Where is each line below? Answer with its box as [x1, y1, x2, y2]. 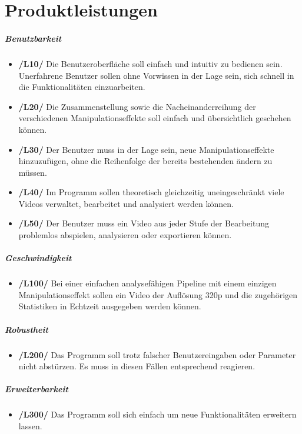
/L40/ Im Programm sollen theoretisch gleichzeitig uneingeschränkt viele [18, 186, 284, 198]
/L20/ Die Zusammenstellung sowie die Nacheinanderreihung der [18, 100, 256, 112]
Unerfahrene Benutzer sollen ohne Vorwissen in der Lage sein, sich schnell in [18, 69, 294, 81]
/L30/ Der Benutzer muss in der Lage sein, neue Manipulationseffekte [18, 143, 274, 155]
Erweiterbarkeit [5, 383, 68, 395]
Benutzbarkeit [5, 32, 62, 44]
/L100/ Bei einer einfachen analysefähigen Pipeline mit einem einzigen [18, 277, 277, 289]
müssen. [18, 166, 47, 178]
